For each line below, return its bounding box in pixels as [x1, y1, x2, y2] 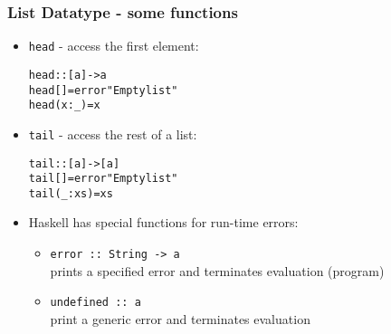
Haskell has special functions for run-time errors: [28, 213, 299, 232]
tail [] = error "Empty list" [28, 172, 178, 186]
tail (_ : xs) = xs [28, 186, 113, 200]
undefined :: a [50, 296, 141, 310]
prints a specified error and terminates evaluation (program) [50, 261, 385, 280]
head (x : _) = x [28, 99, 100, 112]
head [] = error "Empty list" [28, 83, 178, 97]
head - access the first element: [28, 36, 199, 55]
